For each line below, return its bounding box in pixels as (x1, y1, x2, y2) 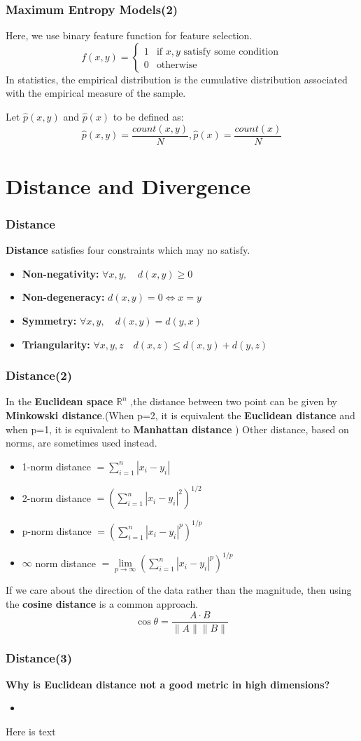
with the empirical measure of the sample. (6, 86, 186, 100)
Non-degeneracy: (22, 290, 105, 304)
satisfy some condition (183, 46, 279, 57)
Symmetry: (22, 313, 77, 328)
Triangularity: (22, 336, 90, 351)
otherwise (156, 60, 197, 70)
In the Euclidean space (6, 394, 113, 409)
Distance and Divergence (6, 171, 250, 200)
